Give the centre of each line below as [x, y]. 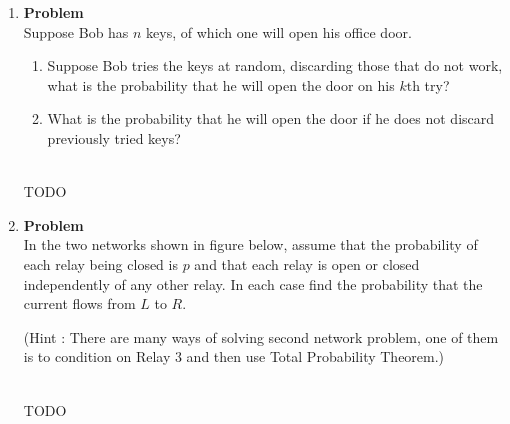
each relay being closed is [100, 263]
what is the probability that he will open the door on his [221, 84]
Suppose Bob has [76, 31]
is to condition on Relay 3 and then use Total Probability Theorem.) [234, 356]
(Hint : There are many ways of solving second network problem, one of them [261, 336]
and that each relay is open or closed [307, 263]
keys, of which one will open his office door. [279, 31]
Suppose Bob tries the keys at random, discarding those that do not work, [275, 65]
